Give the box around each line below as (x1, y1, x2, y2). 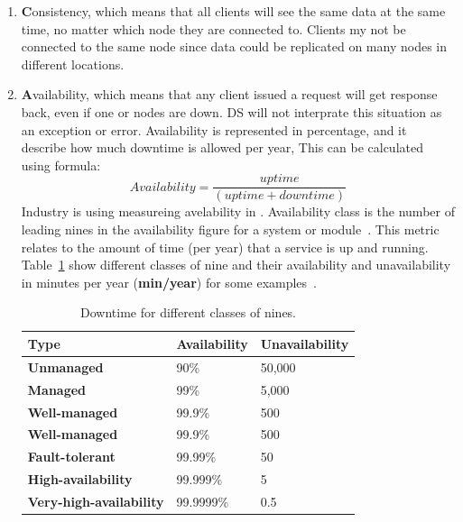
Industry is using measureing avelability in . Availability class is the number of (21, 202, 455, 221)
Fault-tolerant (27, 447, 116, 466)
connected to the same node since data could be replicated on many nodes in (21, 37, 447, 56)
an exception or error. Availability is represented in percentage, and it (21, 120, 407, 139)
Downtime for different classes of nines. (80, 303, 296, 322)
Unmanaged (27, 357, 104, 376)
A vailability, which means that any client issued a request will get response (21, 85, 438, 104)
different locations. (21, 54, 125, 73)
